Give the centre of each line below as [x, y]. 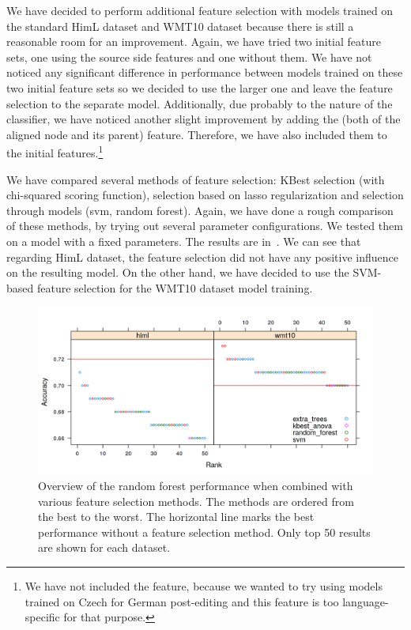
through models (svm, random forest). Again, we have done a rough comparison [200, 210]
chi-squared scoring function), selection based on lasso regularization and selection [205, 195]
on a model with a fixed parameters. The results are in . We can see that [184, 241]
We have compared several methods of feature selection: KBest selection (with [196, 179]
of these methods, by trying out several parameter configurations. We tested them [205, 226]
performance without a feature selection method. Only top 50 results [204, 532]
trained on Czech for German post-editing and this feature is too [182, 601]
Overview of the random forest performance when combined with [196, 485]
